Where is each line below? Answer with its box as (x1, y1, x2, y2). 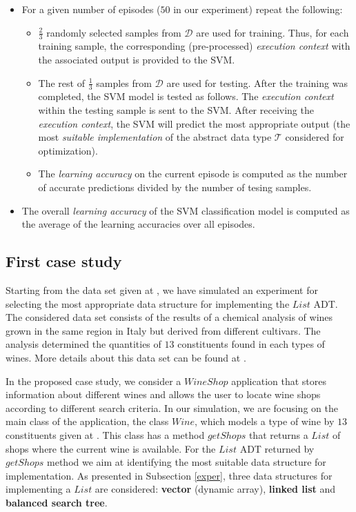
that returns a (248, 427, 308, 442)
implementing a (6, 482, 71, 496)
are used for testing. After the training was (166, 75, 348, 90)
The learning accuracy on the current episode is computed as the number (38, 166, 348, 181)
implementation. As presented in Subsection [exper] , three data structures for (6, 468, 333, 482)
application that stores (231, 373, 327, 388)
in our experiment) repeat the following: (173, 2, 343, 16)
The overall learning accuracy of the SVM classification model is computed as (21, 203, 350, 217)
